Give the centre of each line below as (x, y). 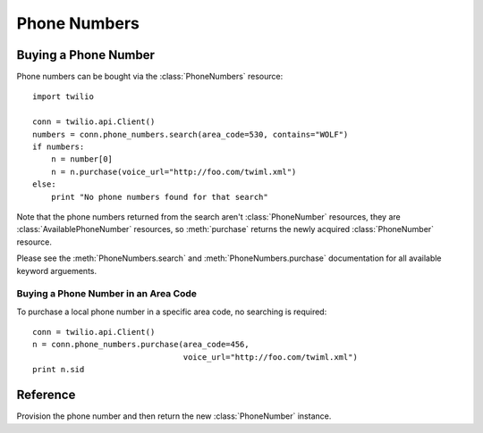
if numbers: (59, 147)
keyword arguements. (57, 271)
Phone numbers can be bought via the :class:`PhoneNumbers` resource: (150, 77)
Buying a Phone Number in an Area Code (106, 294)
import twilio (63, 97)
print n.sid (59, 370)
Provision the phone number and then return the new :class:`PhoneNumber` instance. (174, 416)
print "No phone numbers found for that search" (159, 197)
